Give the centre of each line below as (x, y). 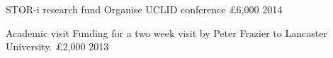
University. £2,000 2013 (57, 46)
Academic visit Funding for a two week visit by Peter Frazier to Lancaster (166, 32)
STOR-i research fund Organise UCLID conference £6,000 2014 (144, 9)
